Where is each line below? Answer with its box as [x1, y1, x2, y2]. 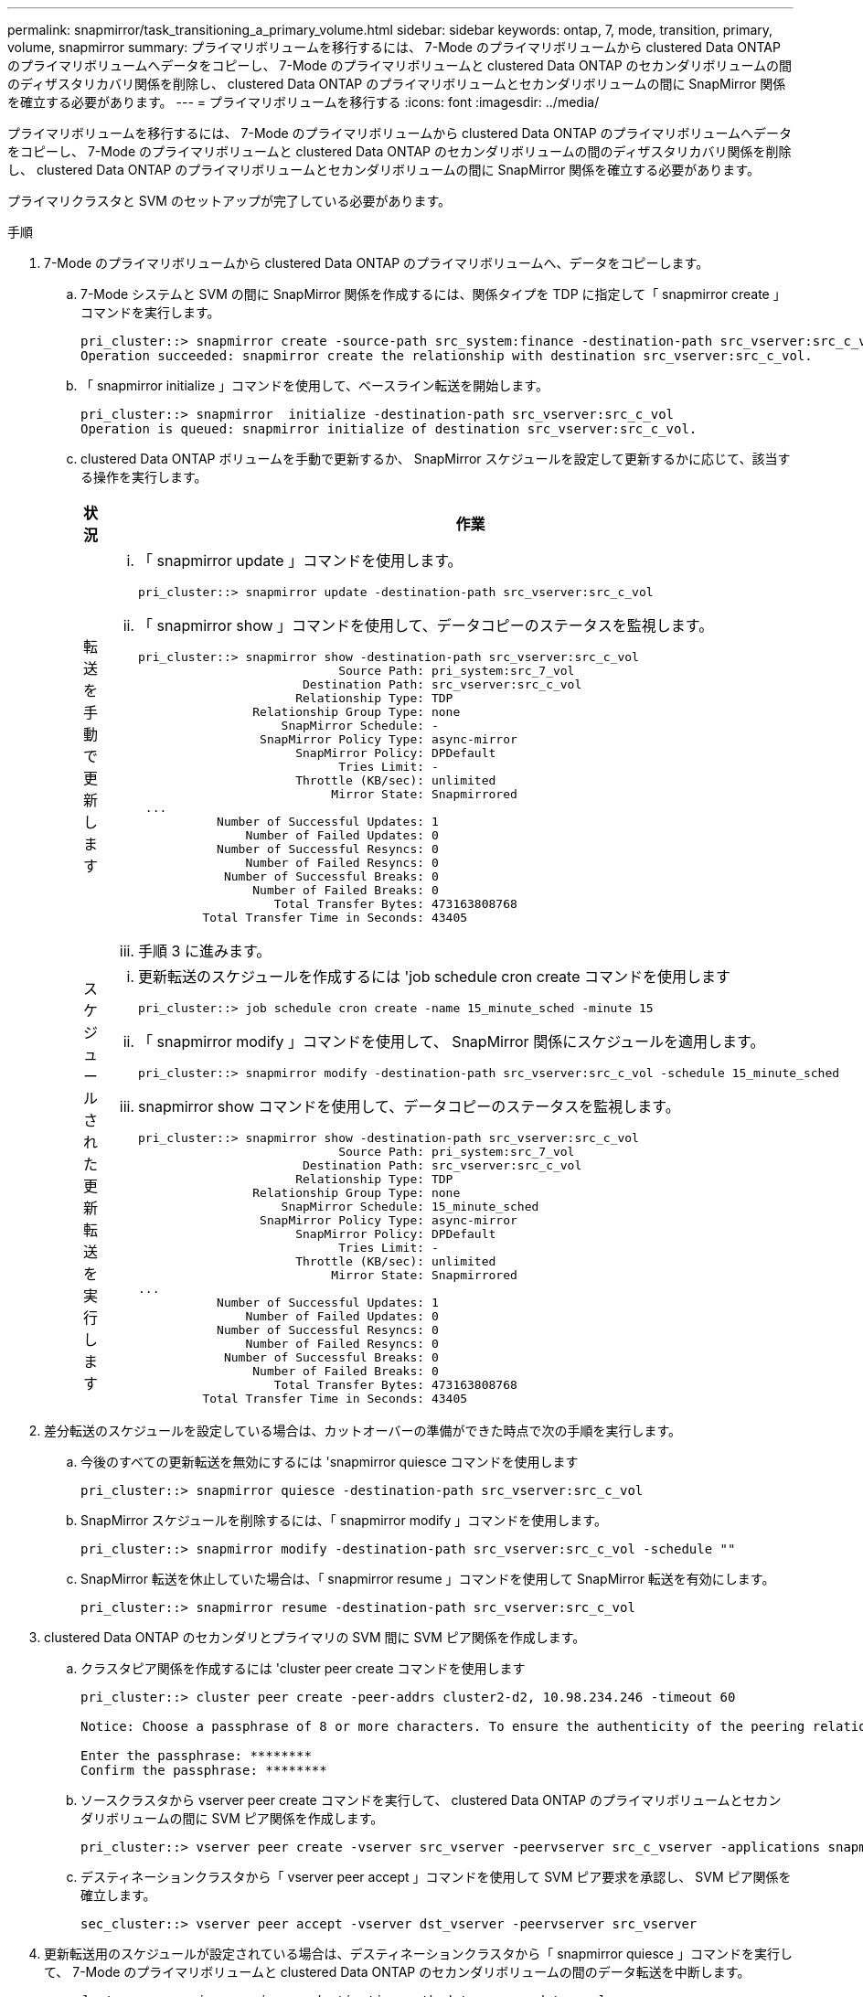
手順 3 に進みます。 [138, 942, 272, 960]
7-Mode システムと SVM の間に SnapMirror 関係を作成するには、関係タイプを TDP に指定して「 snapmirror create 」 [80, 286, 786, 302]
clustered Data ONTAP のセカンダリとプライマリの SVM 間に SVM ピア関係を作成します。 [44, 1629, 586, 1645]
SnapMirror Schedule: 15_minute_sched [281, 1200, 539, 1213]
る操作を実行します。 [80, 469, 208, 485]
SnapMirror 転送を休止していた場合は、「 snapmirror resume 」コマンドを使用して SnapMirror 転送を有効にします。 [80, 1571, 775, 1586]
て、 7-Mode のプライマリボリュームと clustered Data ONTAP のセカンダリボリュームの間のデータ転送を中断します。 [44, 1964, 751, 1980]
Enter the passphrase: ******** [80, 1748, 312, 1763]
